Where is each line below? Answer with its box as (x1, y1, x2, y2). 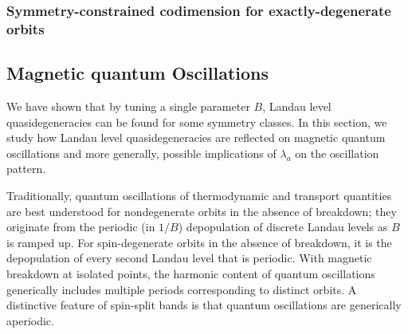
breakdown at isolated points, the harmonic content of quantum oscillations (6, 265, 375, 281)
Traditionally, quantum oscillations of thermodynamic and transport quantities (6, 187, 392, 203)
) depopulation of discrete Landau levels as (178, 218, 388, 235)
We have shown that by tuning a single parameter (6, 97, 250, 114)
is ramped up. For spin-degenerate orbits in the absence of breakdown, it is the (6, 234, 392, 250)
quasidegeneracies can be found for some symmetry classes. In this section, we (6, 113, 387, 130)
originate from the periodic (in (6, 218, 155, 235)
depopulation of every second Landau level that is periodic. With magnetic (6, 250, 372, 266)
